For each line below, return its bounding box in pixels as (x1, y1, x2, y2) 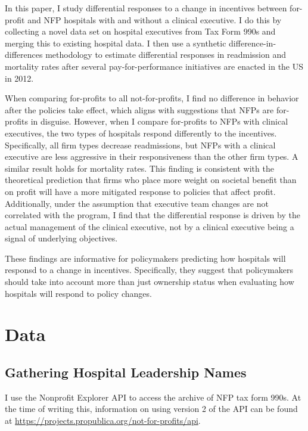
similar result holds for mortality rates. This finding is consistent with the (5, 162, 274, 174)
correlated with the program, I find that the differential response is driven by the (5, 209, 300, 221)
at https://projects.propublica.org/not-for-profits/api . (5, 414, 201, 427)
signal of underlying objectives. (5, 232, 118, 244)
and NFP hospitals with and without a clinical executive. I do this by (27, 13, 282, 26)
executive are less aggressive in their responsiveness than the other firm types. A (5, 150, 298, 163)
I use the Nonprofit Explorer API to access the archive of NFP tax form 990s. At (5, 390, 301, 403)
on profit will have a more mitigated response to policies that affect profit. (5, 185, 276, 197)
